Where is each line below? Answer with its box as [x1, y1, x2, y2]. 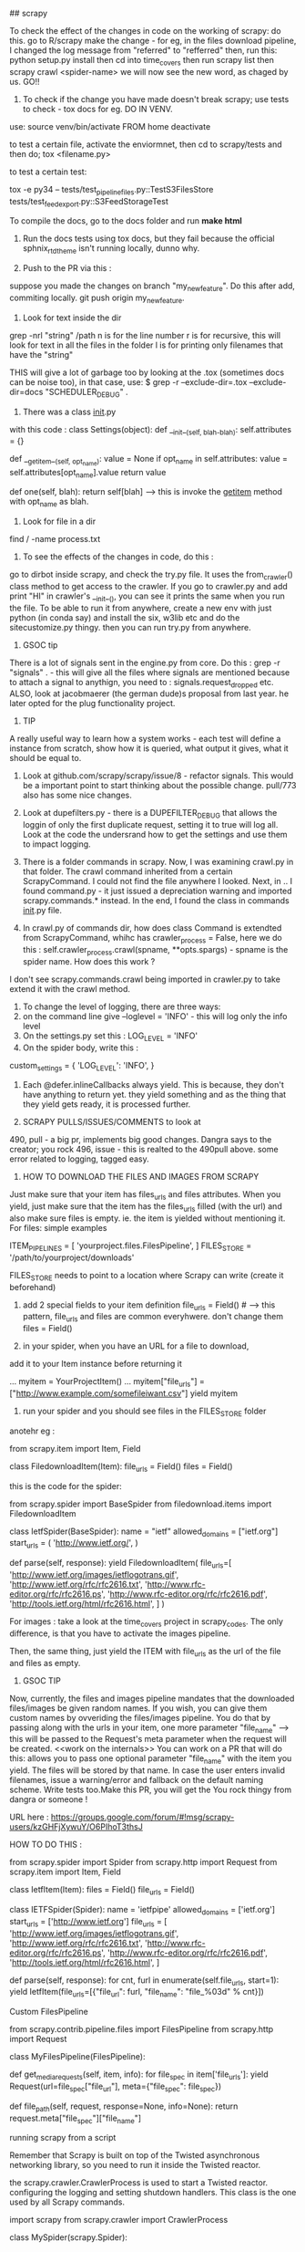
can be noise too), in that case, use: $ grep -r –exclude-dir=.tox [9, 376, 248, 387]
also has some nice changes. [22, 789, 132, 801]
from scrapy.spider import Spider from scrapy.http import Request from [9, 1857, 278, 1868]
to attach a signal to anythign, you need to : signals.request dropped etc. [9, 676, 275, 690]
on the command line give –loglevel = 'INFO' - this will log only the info [22, 1010, 288, 1021]
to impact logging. [22, 839, 91, 850]
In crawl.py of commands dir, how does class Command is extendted [22, 923, 282, 933]
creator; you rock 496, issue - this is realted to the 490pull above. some [9, 1144, 280, 1155]
